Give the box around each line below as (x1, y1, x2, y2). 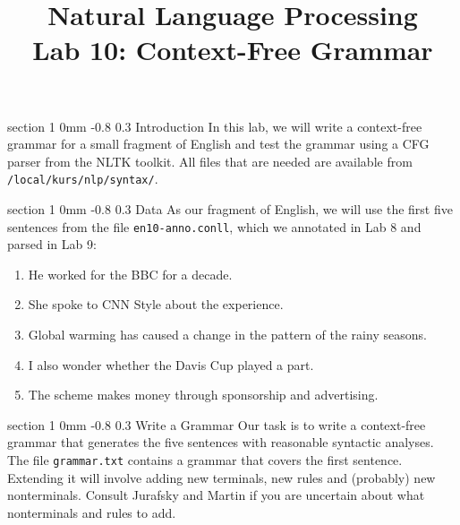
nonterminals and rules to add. (7, 503, 176, 521)
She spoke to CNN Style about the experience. (28, 295, 284, 314)
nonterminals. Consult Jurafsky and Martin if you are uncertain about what (7, 486, 425, 504)
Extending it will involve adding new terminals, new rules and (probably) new (7, 468, 436, 486)
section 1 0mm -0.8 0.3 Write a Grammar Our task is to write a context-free (7, 415, 426, 434)
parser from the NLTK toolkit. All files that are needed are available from (7, 151, 413, 170)
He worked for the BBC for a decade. (28, 264, 233, 283)
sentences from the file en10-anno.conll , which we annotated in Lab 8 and (7, 217, 422, 236)
